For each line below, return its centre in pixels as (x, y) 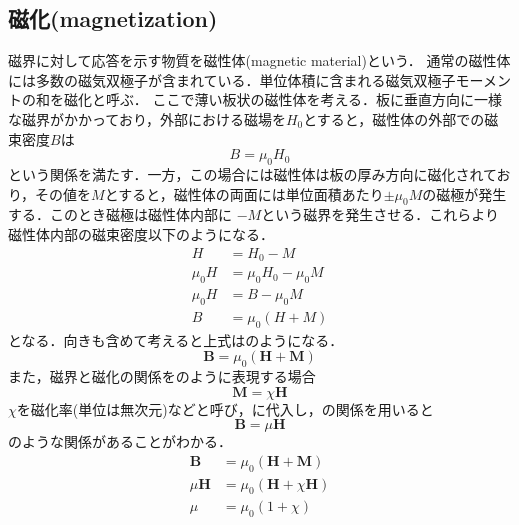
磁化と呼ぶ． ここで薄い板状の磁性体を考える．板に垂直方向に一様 (282, 99)
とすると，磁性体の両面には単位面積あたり (244, 193)
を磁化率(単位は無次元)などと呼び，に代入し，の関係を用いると (225, 408)
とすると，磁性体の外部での (394, 118)
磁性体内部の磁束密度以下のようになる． (141, 233)
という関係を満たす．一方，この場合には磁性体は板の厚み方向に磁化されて (252, 173)
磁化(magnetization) (113, 18)
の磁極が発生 (464, 193)
